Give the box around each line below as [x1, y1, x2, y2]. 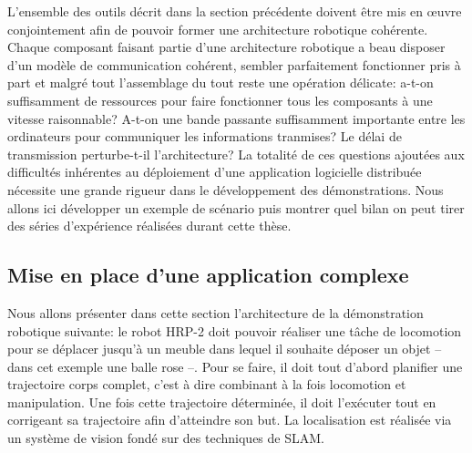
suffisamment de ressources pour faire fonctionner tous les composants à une [7, 90, 433, 109]
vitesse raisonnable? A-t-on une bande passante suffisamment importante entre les [7, 108, 466, 128]
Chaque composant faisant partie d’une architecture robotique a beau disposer [7, 37, 446, 57]
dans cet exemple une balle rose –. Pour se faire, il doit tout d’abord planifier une [7, 356, 463, 376]
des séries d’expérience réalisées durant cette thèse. [7, 216, 292, 235]
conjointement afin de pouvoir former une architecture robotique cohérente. [7, 19, 428, 38]
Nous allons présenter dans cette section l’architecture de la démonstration [7, 303, 424, 322]
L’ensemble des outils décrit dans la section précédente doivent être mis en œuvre [7, 2, 462, 20]
